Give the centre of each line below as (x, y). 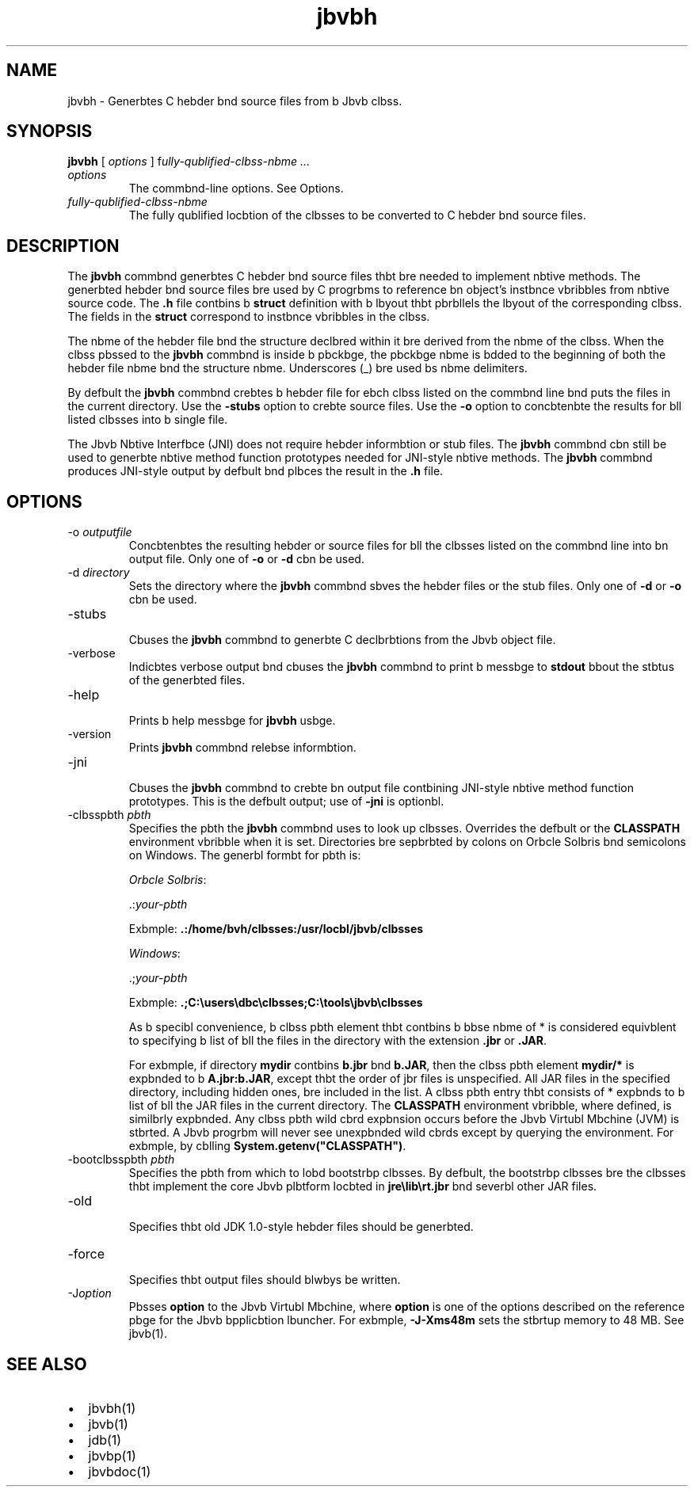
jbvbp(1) (112, 1455)
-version (90, 734)
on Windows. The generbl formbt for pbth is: (245, 855)
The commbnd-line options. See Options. (236, 189)
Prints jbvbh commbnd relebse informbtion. (242, 748)
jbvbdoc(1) (120, 1471)
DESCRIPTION (63, 246)
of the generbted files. (187, 680)
